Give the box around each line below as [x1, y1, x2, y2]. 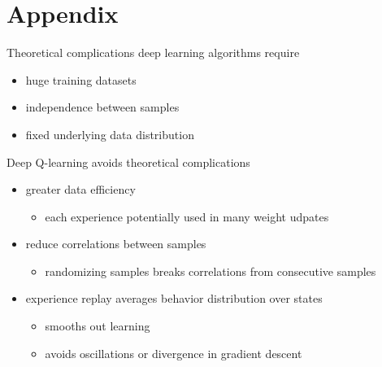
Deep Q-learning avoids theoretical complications [7, 153, 250, 170]
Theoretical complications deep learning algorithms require [7, 44, 300, 61]
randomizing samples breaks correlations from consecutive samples [45, 262, 376, 279]
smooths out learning [45, 317, 150, 334]
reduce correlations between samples [25, 235, 206, 252]
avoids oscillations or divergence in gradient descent [45, 344, 302, 361]
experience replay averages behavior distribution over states [25, 290, 323, 307]
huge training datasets [25, 71, 137, 88]
